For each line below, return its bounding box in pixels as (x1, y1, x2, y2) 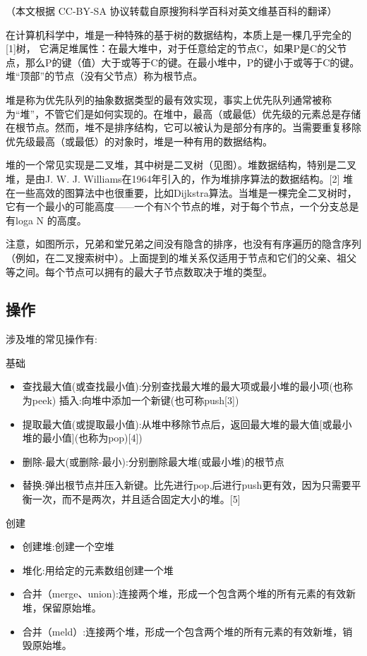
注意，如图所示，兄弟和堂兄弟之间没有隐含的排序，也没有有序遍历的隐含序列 (6, 236, 361, 251)
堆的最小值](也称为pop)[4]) (22, 430, 143, 445)
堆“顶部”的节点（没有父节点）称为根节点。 (6, 68, 203, 83)
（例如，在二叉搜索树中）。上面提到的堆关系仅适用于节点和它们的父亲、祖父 (6, 250, 356, 265)
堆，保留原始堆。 (22, 600, 102, 615)
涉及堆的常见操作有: (6, 332, 97, 346)
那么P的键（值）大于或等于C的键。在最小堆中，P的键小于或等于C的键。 (25, 54, 360, 69)
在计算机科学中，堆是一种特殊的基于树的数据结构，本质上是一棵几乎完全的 (6, 27, 351, 42)
